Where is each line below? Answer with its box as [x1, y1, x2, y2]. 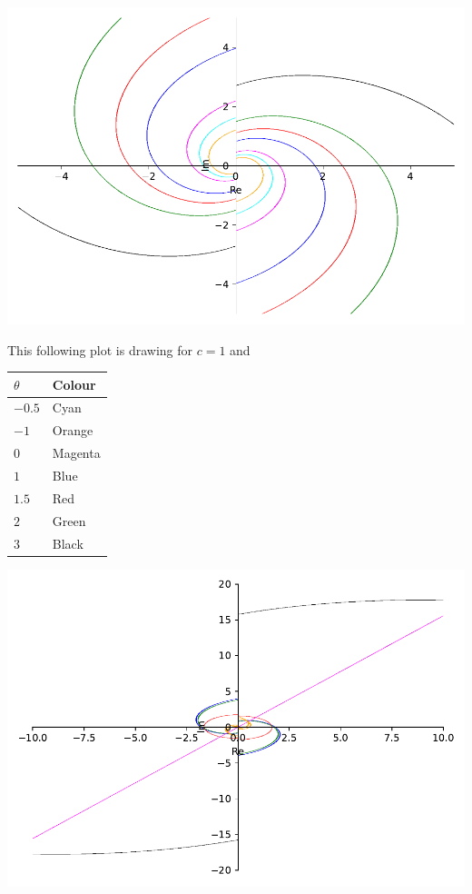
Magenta [52, 443, 101, 462]
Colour [52, 374, 96, 393]
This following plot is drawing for [7, 340, 193, 359]
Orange [52, 421, 93, 440]
